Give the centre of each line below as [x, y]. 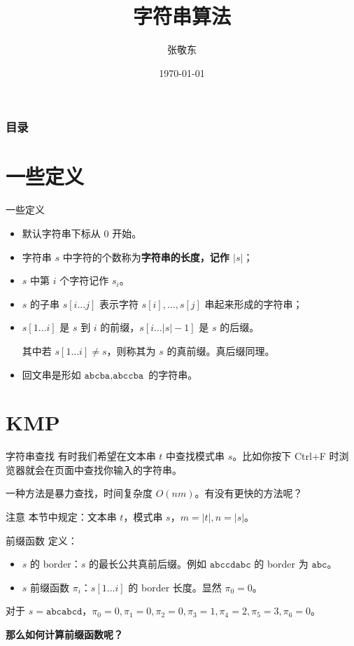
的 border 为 [281, 564]
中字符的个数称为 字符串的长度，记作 [146, 257]
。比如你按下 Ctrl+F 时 [286, 456]
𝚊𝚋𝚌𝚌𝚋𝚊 [128, 375]
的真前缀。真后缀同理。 [221, 350]
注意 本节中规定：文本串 [61, 517]
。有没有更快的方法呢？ [249, 493]
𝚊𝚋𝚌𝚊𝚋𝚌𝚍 [64, 612]
